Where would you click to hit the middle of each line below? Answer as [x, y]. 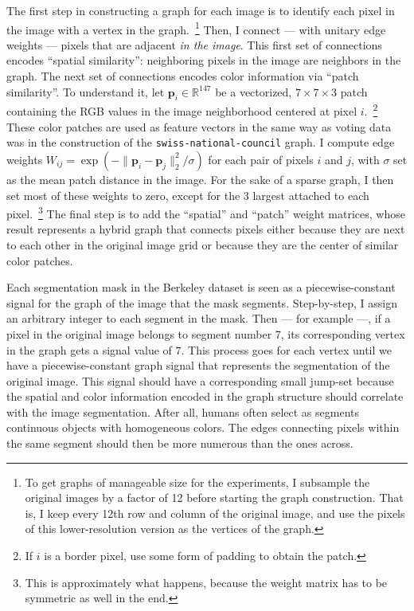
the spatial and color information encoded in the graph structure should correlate [205, 396]
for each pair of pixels [261, 159]
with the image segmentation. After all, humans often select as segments [183, 411]
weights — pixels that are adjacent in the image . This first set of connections [194, 44]
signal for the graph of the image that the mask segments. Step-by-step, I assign [202, 302]
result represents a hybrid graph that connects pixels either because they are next [206, 229]
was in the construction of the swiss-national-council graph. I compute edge [201, 142]
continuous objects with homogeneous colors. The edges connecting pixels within [203, 427]
